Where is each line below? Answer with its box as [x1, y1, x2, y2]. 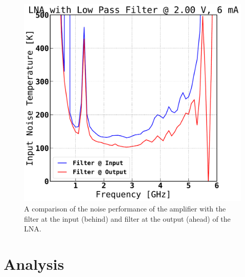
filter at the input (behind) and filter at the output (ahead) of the [24, 213, 231, 224]
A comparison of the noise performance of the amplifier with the [24, 203, 226, 214]
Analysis [4, 253, 64, 274]
